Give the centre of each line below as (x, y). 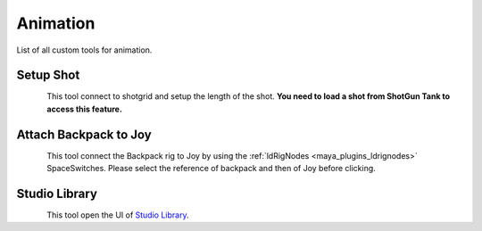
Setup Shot (48, 75)
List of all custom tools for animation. (84, 50)
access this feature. (84, 109)
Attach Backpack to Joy (84, 134)
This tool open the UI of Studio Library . (118, 215)
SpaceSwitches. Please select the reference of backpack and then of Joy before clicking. (212, 169)
